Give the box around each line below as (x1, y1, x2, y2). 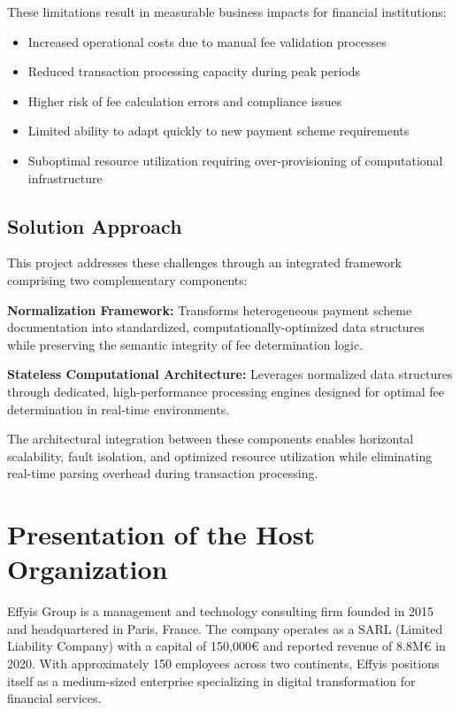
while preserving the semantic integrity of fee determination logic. (7, 335, 364, 353)
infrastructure (27, 168, 103, 187)
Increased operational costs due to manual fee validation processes (27, 32, 387, 50)
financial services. (7, 689, 102, 707)
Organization (7, 551, 168, 587)
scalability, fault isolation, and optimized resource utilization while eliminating (7, 446, 433, 465)
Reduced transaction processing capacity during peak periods (27, 62, 360, 81)
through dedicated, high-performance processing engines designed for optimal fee (7, 382, 445, 400)
